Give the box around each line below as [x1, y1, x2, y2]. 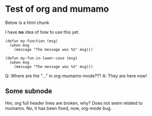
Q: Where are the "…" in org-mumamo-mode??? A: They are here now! [5, 72, 147, 79]
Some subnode [5, 87, 52, 95]
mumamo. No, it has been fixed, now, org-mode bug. [5, 105, 112, 111]
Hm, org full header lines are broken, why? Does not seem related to [5, 100, 143, 106]
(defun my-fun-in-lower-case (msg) [5, 55, 78, 61]
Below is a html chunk [5, 20, 50, 25]
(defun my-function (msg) [5, 38, 58, 44]
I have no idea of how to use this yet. [5, 29, 80, 35]
